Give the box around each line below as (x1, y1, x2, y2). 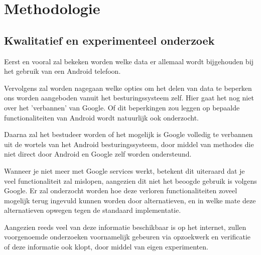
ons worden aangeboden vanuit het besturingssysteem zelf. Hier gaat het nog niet (4, 92, 254, 103)
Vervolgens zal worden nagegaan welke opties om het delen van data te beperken (4, 82, 252, 93)
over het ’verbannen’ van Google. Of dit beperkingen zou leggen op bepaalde (4, 102, 240, 112)
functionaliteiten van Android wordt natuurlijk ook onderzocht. (4, 112, 199, 122)
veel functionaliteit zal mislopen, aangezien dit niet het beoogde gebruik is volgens (4, 175, 257, 186)
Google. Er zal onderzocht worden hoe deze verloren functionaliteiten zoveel (4, 185, 237, 196)
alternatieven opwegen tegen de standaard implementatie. (4, 205, 181, 215)
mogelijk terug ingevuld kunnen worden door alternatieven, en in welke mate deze (4, 195, 256, 205)
